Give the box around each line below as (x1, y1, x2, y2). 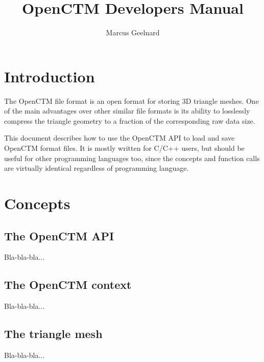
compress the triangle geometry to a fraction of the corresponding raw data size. (4, 115, 255, 126)
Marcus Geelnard (106, 27, 160, 38)
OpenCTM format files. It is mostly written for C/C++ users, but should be (4, 143, 245, 153)
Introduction (4, 65, 95, 86)
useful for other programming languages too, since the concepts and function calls (4, 152, 260, 163)
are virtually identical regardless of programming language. (4, 163, 189, 173)
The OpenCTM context (4, 277, 132, 292)
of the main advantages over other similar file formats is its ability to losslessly (4, 105, 250, 116)
